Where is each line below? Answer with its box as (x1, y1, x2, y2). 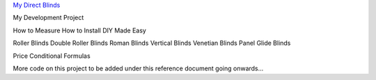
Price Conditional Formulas (13, 52, 91, 60)
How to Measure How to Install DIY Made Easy (13, 26, 146, 34)
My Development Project (13, 14, 84, 22)
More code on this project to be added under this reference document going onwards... (13, 64, 264, 72)
